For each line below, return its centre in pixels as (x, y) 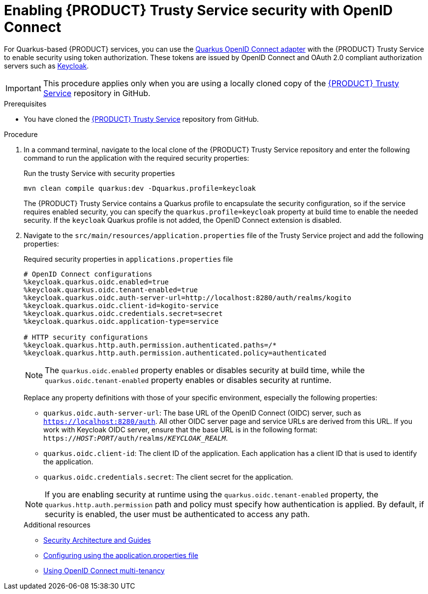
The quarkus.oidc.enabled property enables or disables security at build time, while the (205, 370)
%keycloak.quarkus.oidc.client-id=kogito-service (121, 305)
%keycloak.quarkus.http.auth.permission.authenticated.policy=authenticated (175, 353)
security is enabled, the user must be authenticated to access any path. (177, 514)
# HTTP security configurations (86, 337)
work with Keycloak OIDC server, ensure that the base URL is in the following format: (181, 429)
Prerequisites (25, 104)
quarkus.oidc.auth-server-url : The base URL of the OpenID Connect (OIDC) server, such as (202, 413)
